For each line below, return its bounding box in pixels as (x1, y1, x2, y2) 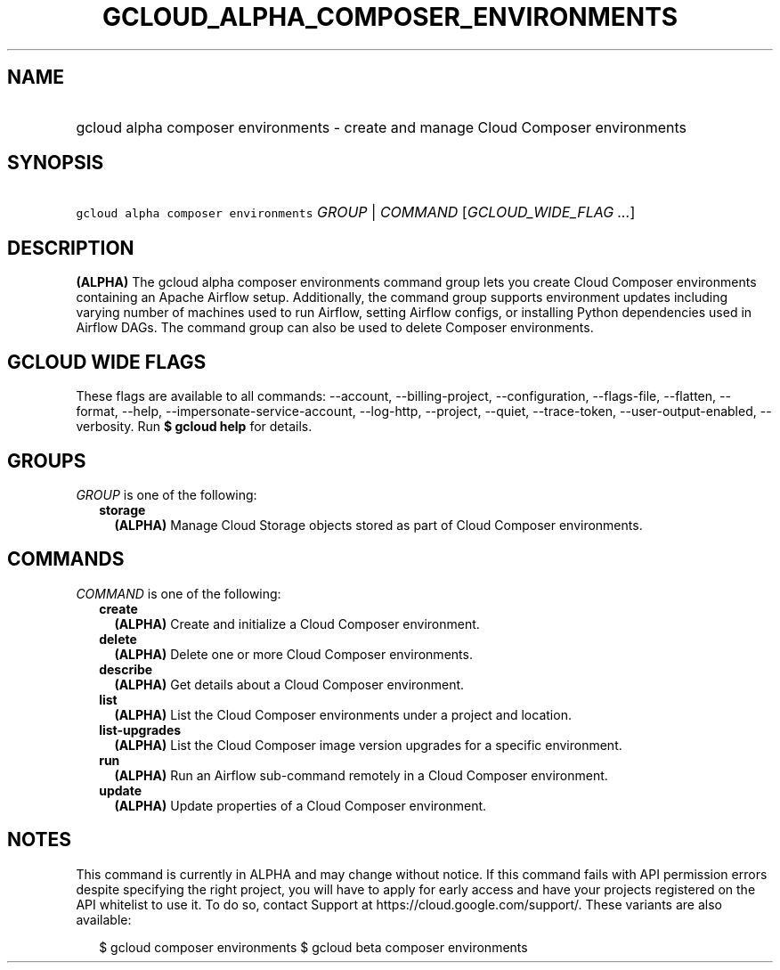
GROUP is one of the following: (76, 486, 257, 502)
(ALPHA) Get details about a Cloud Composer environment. (114, 676, 465, 692)
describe (99, 661, 153, 677)
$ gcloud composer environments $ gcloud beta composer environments (99, 939, 528, 955)
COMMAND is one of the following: (76, 585, 281, 601)
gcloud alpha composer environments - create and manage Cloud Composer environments (76, 118, 687, 136)
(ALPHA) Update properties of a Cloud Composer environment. (114, 797, 487, 813)
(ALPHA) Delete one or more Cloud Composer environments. (114, 646, 473, 662)
